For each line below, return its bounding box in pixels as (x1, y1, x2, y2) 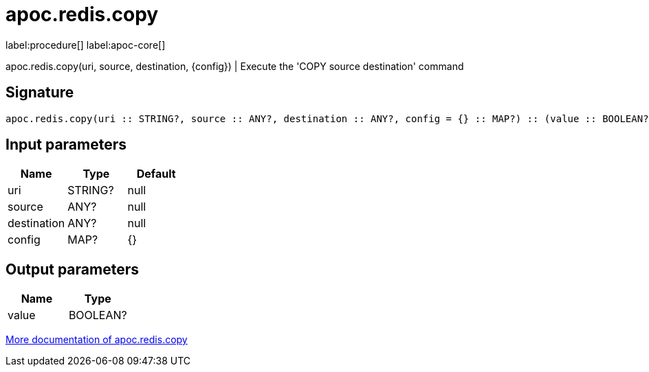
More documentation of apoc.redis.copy (5, 334, 188, 346)
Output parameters (5, 260, 139, 278)
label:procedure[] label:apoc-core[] (5, 38, 166, 51)
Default (136, 167, 176, 181)
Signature (5, 84, 74, 102)
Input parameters (5, 136, 127, 154)
